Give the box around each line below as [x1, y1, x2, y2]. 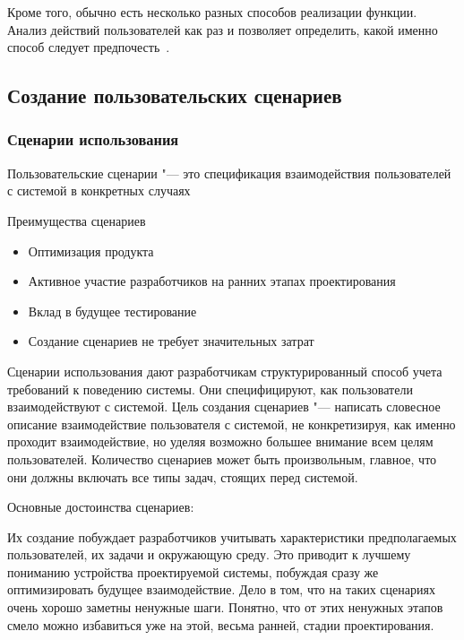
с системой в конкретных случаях [7, 181, 191, 200]
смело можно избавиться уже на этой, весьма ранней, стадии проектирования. [7, 615, 434, 634]
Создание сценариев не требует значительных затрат [28, 332, 314, 350]
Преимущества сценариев [7, 211, 146, 229]
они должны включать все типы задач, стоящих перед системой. [7, 467, 358, 486]
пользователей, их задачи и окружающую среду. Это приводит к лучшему [7, 545, 411, 564]
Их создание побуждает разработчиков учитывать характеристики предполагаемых [7, 527, 457, 546]
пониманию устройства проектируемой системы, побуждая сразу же [7, 562, 379, 581]
